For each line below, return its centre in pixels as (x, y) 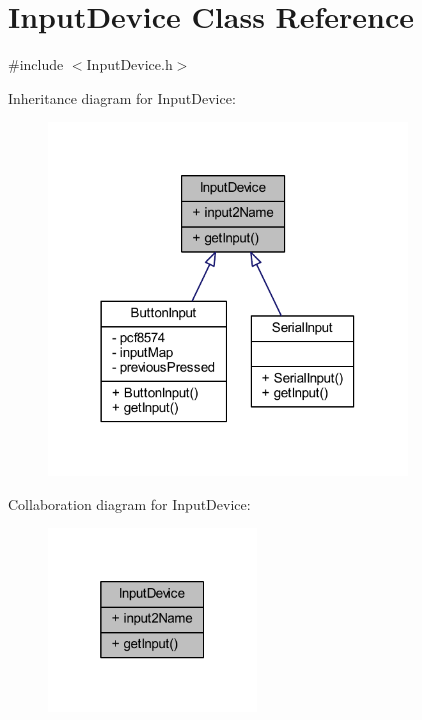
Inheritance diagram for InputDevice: (122, 97)
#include (36, 64)
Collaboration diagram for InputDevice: (129, 503)
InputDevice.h (129, 64)
